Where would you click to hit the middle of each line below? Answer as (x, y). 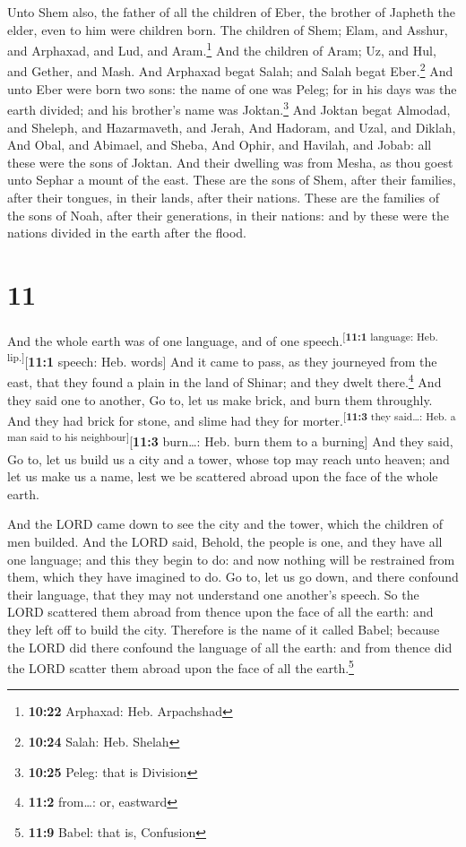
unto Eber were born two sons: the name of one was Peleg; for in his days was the (232, 88)
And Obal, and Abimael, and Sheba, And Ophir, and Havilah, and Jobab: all (220, 145)
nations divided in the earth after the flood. (127, 233)
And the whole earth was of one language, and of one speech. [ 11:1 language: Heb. (223, 339)
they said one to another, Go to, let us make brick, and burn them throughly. (220, 399)
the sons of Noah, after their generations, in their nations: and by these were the (228, 215)
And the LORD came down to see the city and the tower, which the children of (225, 524)
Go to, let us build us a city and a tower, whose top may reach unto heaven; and (229, 458)
